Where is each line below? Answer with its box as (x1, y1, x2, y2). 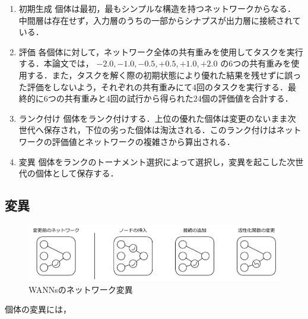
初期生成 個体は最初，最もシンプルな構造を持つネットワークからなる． (18, 2, 296, 14)
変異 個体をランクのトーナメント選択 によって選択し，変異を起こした (18, 155, 287, 168)
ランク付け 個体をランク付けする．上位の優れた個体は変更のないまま (18, 112, 288, 124)
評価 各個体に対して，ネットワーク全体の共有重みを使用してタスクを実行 (18, 45, 303, 58)
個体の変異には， (5, 303, 71, 315)
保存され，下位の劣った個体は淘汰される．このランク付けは (43, 124, 277, 136)
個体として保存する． (35, 167, 119, 179)
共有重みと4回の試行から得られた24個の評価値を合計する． (64, 92, 293, 105)
